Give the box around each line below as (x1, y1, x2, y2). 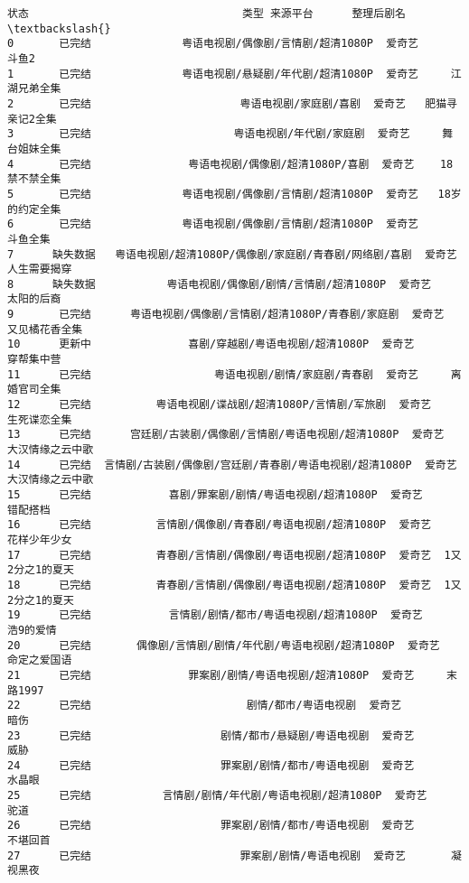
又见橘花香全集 (7, 322, 83, 336)
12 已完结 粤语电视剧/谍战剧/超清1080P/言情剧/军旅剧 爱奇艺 (7, 398, 432, 412)
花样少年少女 (7, 533, 72, 546)
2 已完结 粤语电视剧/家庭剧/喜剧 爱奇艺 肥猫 (7, 97, 447, 110)
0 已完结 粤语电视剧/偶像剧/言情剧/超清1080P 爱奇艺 (7, 37, 419, 51)
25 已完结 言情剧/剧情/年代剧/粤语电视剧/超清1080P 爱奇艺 (7, 789, 427, 803)
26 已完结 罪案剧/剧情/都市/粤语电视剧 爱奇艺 (7, 819, 415, 832)
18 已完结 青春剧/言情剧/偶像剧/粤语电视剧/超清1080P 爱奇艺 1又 (7, 578, 462, 591)
